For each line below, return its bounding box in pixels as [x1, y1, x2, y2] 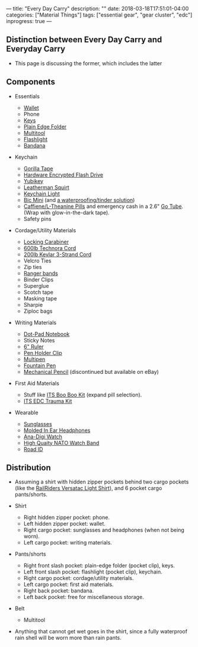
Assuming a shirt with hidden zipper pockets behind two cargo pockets [14, 478, 189, 485]
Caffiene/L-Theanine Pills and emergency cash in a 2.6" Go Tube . [23, 203, 184, 210]
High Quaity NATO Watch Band [23, 439, 100, 446]
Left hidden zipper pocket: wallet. [23, 520, 106, 527]
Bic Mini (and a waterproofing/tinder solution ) [23, 196, 135, 203]
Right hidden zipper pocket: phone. [23, 514, 110, 521]
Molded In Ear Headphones [23, 427, 91, 434]
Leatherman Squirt [23, 184, 69, 191]
